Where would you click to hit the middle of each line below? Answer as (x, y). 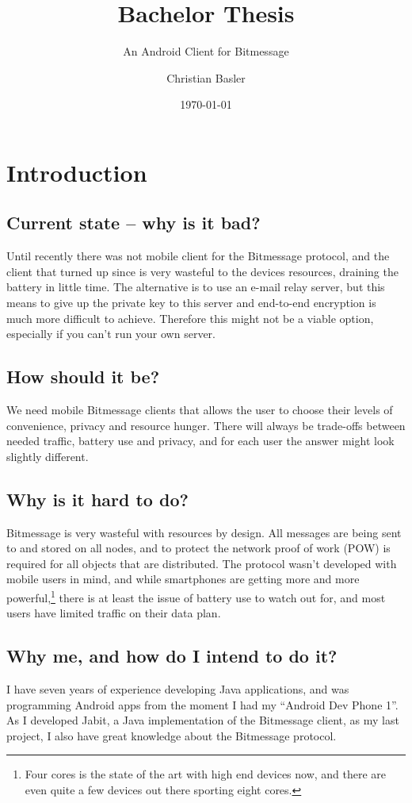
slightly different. (48, 456)
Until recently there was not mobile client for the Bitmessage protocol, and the (198, 256)
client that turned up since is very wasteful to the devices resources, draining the (202, 271)
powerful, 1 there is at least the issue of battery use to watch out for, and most (196, 596)
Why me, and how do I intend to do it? (172, 656)
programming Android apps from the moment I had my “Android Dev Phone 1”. (202, 704)
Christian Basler (206, 77)
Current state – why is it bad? (134, 223)
